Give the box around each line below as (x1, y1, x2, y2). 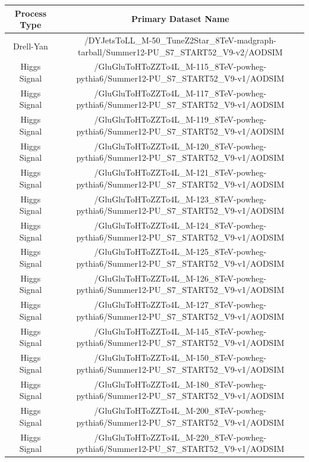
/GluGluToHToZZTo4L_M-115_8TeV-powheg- (94, 60, 267, 73)
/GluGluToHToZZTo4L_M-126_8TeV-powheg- (94, 271, 267, 284)
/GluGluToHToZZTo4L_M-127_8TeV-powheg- (94, 298, 267, 311)
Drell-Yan (12, 39, 48, 52)
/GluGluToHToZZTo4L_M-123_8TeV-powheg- (94, 192, 267, 205)
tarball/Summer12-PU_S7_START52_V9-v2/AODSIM (78, 45, 283, 58)
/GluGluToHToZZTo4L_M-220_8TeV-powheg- (94, 430, 267, 443)
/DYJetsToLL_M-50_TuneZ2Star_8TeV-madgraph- (84, 33, 276, 46)
